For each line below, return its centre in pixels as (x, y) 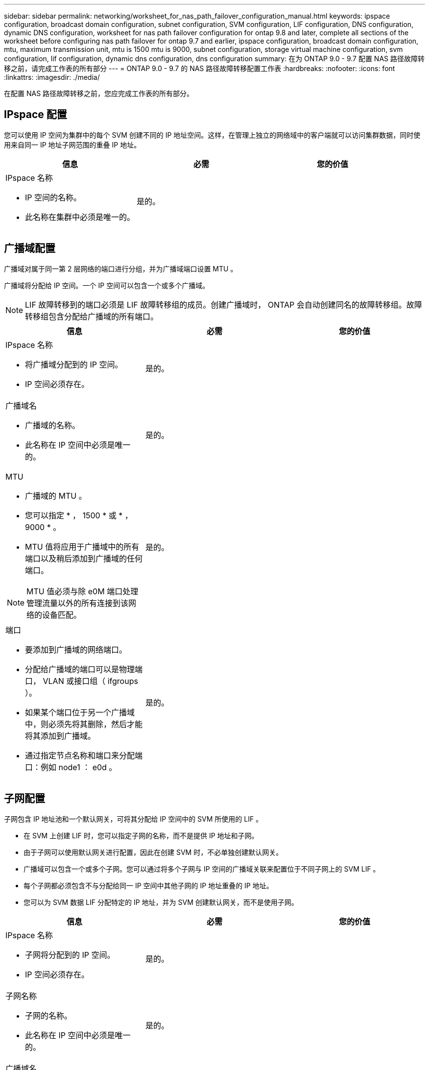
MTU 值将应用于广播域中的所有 (82, 547)
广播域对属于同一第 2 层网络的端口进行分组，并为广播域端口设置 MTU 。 (121, 268)
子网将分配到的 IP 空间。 (70, 955)
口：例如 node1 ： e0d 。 (71, 767)
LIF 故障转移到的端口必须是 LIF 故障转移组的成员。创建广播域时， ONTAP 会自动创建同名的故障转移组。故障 (224, 304)
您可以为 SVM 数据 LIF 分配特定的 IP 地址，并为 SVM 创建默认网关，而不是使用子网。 (161, 902)
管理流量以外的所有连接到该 (78, 603)
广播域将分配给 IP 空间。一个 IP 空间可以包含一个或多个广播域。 (107, 285)
